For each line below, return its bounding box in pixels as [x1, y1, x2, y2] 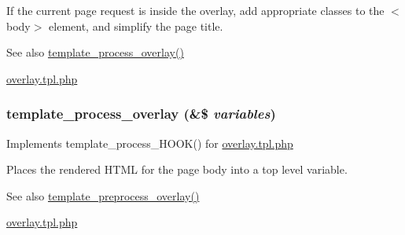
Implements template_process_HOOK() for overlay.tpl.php [6, 134, 293, 151]
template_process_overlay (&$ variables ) [6, 104, 276, 123]
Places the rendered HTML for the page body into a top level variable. [6, 161, 348, 178]
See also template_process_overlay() [6, 44, 184, 61]
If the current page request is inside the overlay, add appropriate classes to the [6, 2, 385, 18]
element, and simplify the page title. [49, 17, 223, 34]
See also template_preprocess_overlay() [6, 187, 200, 204]
